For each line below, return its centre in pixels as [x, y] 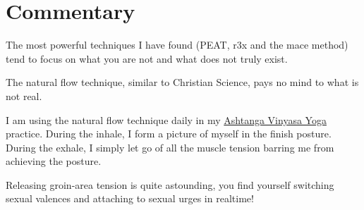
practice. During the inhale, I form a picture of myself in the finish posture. [169, 134]
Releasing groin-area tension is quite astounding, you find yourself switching [170, 184]
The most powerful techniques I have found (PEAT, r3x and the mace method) [177, 45]
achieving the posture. [54, 161]
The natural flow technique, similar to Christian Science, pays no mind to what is [182, 82]
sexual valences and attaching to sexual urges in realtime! [130, 198]
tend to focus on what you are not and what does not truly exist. [147, 58]
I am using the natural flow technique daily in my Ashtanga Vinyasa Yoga [166, 119]
